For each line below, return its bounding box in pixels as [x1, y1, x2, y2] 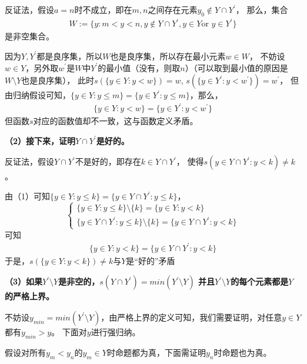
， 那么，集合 [235, 4, 288, 15]
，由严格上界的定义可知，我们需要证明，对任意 [101, 310, 282, 323]
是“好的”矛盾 [126, 254, 175, 266]
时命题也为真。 [213, 346, 272, 358]
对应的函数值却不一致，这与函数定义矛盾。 [33, 115, 198, 127]
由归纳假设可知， [5, 89, 71, 101]
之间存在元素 [148, 4, 198, 15]
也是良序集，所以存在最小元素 [110, 49, 226, 62]
